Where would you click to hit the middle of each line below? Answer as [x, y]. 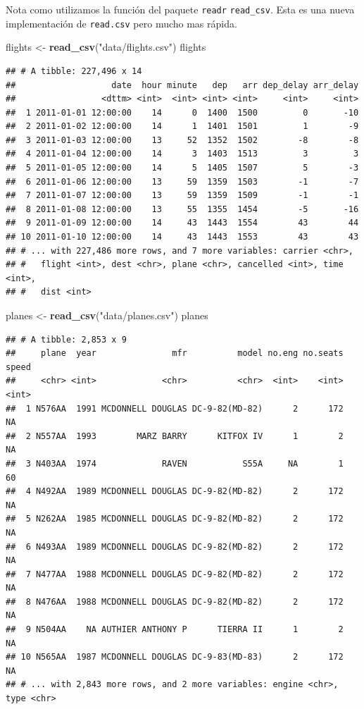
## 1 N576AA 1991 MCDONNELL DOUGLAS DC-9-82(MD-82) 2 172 [175, 408]
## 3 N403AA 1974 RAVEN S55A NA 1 [175, 463]
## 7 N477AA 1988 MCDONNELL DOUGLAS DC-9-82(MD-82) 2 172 [175, 574]
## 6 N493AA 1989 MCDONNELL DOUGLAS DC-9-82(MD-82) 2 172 [175, 547]
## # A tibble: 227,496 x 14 [74, 71]
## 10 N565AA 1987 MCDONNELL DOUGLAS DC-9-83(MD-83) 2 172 [175, 657]
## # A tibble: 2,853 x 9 [66, 339]
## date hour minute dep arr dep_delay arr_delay [182, 85]
